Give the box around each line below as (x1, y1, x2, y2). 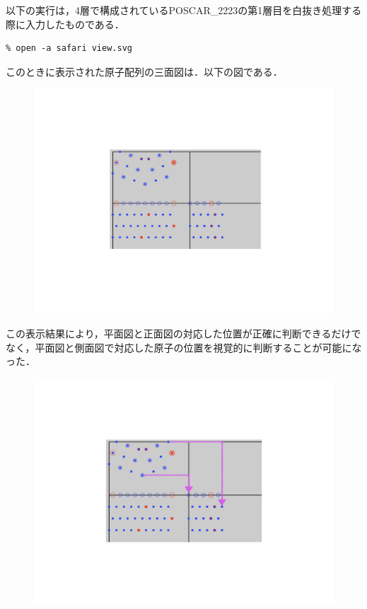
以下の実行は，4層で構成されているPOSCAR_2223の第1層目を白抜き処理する (6, 3, 362, 17)
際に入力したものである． (6, 16, 124, 31)
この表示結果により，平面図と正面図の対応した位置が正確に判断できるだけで (6, 325, 361, 340)
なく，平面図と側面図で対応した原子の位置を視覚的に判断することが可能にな (6, 340, 362, 354)
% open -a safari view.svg (6, 43, 132, 54)
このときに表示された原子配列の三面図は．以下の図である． (6, 64, 283, 79)
